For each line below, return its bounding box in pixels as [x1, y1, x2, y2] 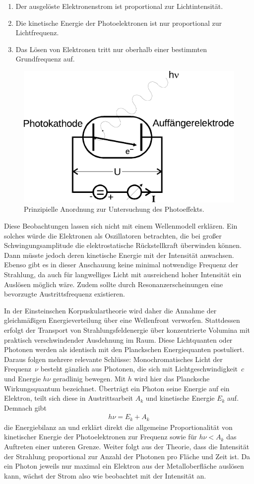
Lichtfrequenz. [15, 27, 59, 38]
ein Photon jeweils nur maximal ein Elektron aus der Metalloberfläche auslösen [4, 461, 244, 471]
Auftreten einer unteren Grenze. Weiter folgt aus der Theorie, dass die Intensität [4, 441, 250, 451]
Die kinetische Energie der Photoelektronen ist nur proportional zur [15, 17, 222, 28]
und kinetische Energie [145, 393, 215, 403]
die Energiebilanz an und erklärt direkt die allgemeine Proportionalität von [4, 422, 233, 432]
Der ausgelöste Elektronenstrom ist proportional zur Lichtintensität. [15, 1, 223, 11]
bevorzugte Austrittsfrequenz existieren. [4, 289, 125, 299]
